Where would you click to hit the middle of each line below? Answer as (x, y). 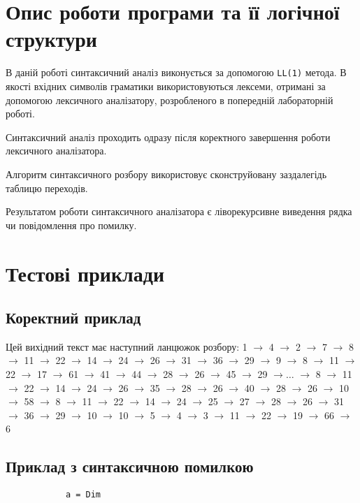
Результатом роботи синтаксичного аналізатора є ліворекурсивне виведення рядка (179, 211)
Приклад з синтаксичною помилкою (130, 466)
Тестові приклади (85, 273)
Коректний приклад (73, 318)
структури (51, 39)
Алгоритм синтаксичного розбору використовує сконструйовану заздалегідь (166, 174)
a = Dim (83, 495)
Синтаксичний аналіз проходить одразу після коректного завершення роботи (168, 137)
